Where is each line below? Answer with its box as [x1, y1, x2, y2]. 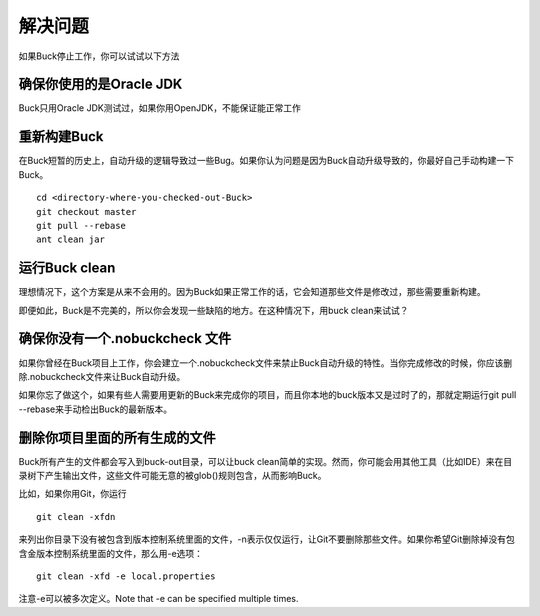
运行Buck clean [18, 260, 116, 277]
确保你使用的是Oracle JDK [18, 76, 183, 93]
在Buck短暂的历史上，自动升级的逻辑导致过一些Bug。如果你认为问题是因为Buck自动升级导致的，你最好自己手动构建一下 [18, 155, 515, 167]
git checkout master [36, 206, 137, 217]
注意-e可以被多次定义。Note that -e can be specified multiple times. [18, 593, 299, 605]
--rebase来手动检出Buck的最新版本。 [18, 403, 173, 415]
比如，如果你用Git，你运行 [18, 488, 127, 500]
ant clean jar [36, 234, 105, 245]
